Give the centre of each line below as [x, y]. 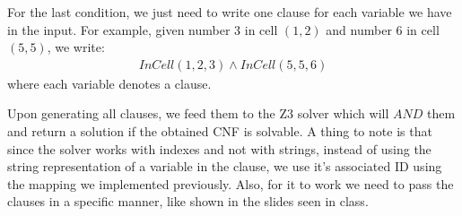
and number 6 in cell [383, 29]
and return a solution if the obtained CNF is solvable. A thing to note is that [220, 131]
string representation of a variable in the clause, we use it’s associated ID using [225, 166]
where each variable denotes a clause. [109, 83]
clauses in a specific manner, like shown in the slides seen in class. [188, 201]
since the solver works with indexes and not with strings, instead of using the [219, 148]
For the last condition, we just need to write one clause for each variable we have [230, 12]
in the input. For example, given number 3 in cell [143, 29]
